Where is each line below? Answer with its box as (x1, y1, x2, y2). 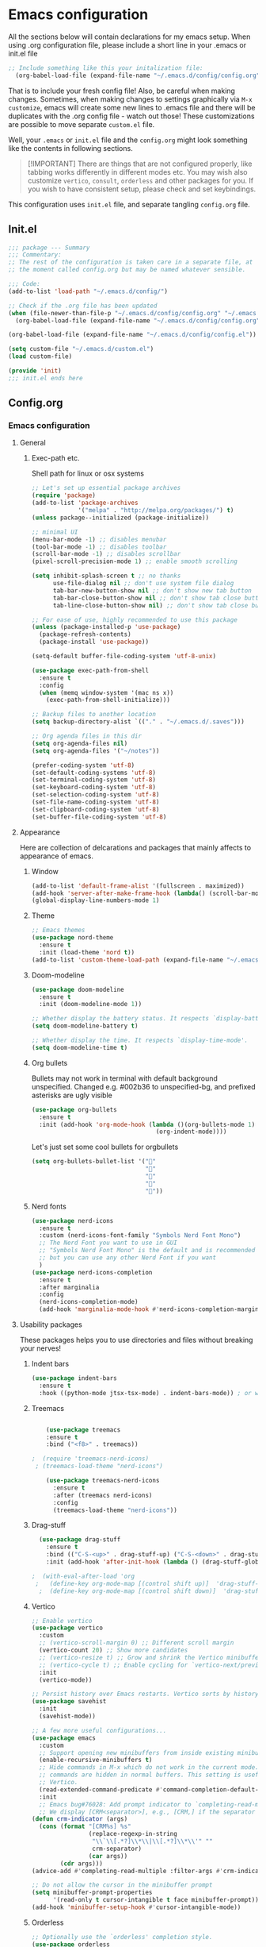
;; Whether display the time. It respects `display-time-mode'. (31, 1036, 249, 1045)
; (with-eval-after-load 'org (31, 1572, 135, 1580)
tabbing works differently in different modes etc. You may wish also (27, 167, 248, 176)
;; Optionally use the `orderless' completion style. (31, 1933, 213, 1941)
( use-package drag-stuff (38, 1536, 121, 1544)
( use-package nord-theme (31, 934, 114, 942)
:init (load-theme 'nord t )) (38, 948, 135, 956)
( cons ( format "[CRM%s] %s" (38, 1822, 132, 1831)
